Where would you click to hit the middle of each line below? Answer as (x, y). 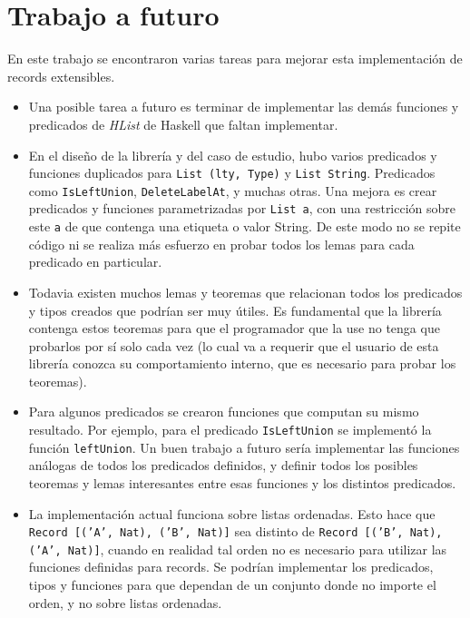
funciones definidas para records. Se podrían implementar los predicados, (231, 567)
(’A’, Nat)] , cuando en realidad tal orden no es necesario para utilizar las (238, 549)
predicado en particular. (95, 262)
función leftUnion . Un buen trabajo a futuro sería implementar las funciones (244, 447)
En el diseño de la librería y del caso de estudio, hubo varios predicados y (233, 155)
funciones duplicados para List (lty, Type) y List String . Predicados (232, 173)
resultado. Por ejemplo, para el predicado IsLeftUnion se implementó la (230, 430)
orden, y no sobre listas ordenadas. (125, 602)
